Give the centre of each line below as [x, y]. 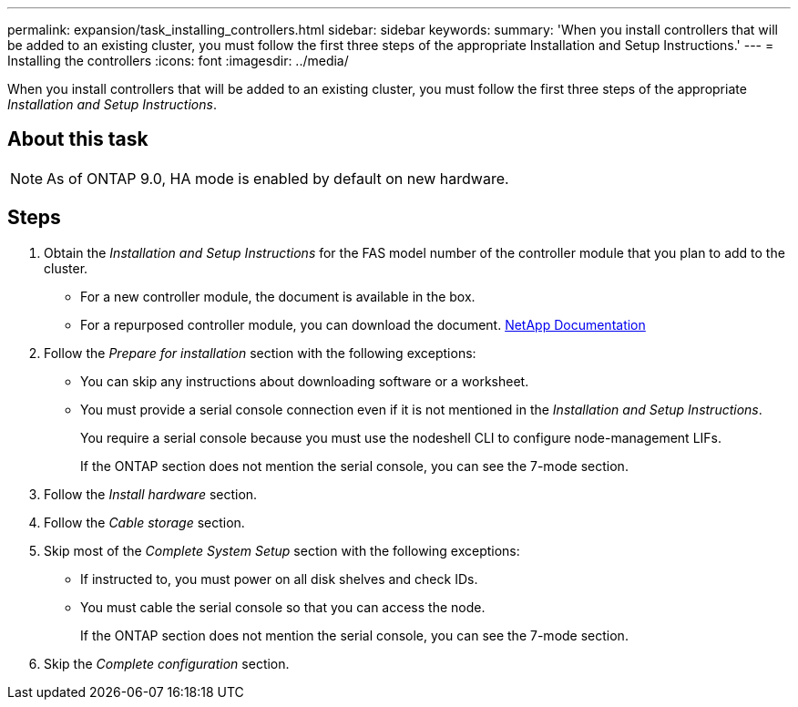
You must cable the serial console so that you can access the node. [283, 607]
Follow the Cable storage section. [144, 522]
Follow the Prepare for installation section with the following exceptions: [260, 353]
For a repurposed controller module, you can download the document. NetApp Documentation [363, 324]
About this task [78, 139]
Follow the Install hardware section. [151, 494]
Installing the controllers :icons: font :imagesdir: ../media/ [178, 61]
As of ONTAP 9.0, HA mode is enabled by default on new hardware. [278, 178]
